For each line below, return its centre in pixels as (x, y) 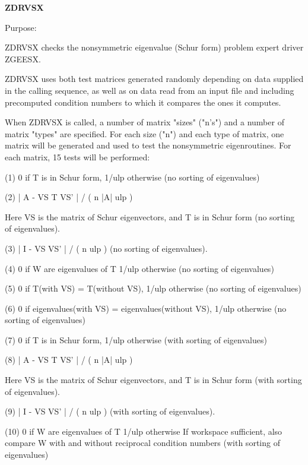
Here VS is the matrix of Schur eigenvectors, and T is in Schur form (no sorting (150, 216)
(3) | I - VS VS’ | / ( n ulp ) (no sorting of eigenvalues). (106, 248)
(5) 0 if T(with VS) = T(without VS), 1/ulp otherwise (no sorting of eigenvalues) (153, 288)
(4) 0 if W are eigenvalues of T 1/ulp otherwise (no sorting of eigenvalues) (139, 268)
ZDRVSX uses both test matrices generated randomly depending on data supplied (154, 79)
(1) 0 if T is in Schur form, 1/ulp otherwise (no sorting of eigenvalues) (132, 177)
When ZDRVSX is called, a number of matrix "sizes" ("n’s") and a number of (145, 122)
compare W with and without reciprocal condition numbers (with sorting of (142, 443)
